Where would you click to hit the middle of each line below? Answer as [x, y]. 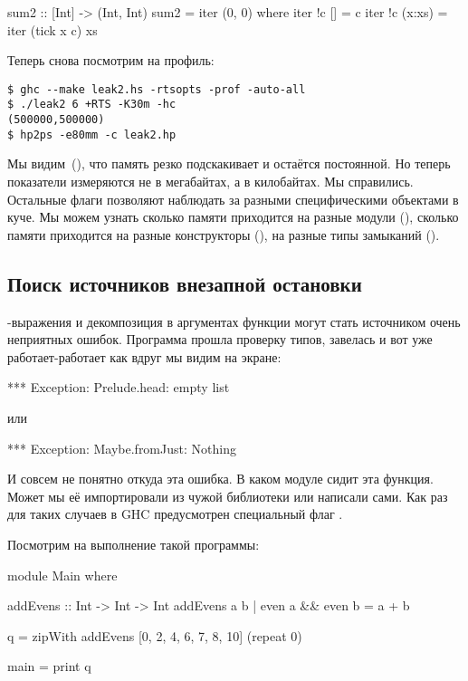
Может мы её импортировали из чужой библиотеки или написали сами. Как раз [228, 496]
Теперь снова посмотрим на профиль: [111, 60]
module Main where [62, 575]
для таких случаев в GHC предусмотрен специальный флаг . [175, 514]
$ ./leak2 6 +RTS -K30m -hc [92, 105]
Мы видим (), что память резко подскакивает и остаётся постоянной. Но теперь [229, 163]
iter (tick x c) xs [53, 29]
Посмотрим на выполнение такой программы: [134, 544]
